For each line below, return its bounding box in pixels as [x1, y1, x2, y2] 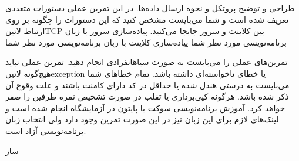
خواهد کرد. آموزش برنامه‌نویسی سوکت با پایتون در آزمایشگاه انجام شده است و [5, 101, 285, 114]
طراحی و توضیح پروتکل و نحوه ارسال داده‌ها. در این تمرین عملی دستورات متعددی [5, 2, 295, 13]
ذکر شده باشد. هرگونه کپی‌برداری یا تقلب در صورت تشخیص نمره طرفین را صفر [5, 90, 289, 102]
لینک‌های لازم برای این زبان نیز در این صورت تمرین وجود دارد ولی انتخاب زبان [5, 113, 279, 125]
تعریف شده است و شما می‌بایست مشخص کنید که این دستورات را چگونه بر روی [5, 13, 289, 25]
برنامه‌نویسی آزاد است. [5, 124, 86, 136]
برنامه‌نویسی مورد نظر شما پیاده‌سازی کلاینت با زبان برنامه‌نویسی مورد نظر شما [5, 36, 287, 48]
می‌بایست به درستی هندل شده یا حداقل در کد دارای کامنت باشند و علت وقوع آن [5, 78, 290, 91]
